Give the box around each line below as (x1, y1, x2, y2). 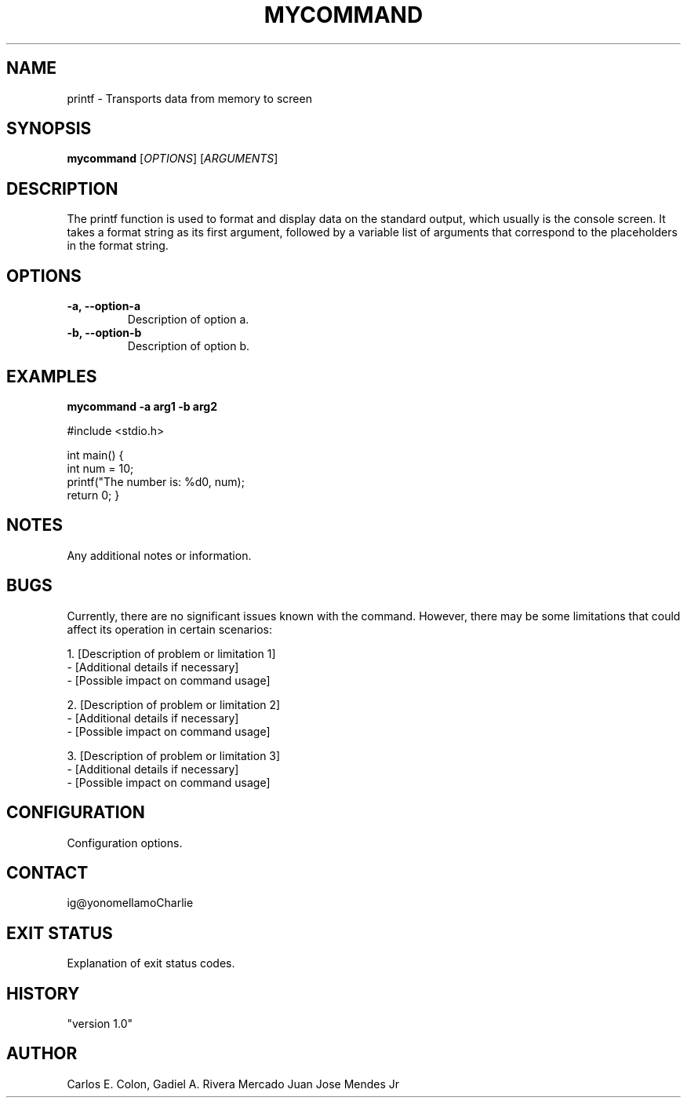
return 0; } (67, 488, 120, 502)
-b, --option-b (67, 326, 142, 340)
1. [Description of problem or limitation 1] (67, 646, 276, 660)
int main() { (67, 448, 124, 462)
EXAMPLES (6, 366, 97, 386)
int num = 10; (67, 461, 134, 475)
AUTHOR (6, 1044, 78, 1064)
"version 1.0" (67, 1017, 133, 1031)
